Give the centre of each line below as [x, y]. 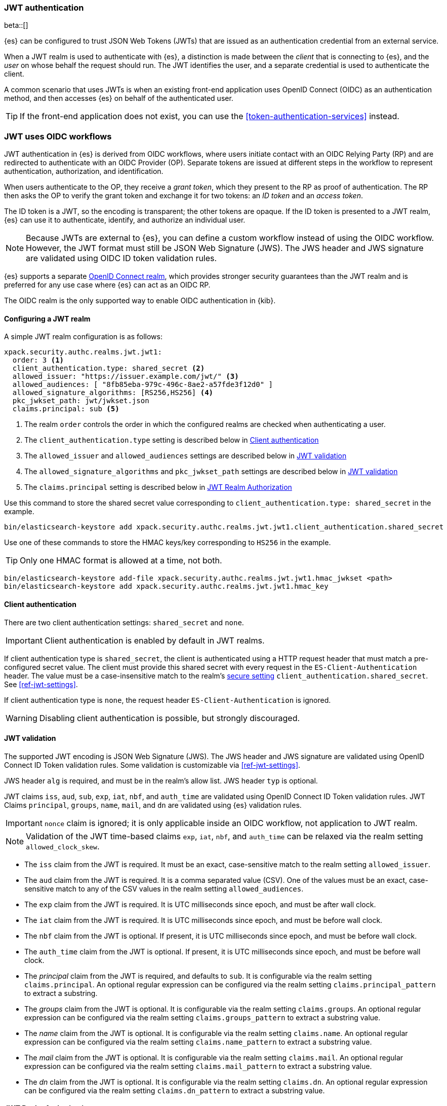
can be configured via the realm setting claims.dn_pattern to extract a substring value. [175, 1090]
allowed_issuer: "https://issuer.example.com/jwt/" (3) [126, 377]
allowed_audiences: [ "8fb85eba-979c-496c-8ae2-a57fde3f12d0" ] [143, 385]
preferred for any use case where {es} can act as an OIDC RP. [107, 285]
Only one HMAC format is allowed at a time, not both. [121, 561]
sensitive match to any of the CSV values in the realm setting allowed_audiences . [164, 888]
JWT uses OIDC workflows [58, 136]
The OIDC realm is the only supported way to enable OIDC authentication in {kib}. [140, 301]
